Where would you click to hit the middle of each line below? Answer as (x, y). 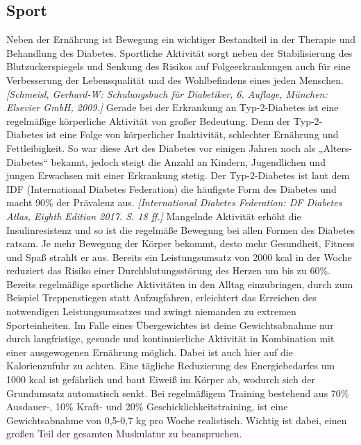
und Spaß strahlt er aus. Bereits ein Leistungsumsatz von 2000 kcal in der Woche (179, 257)
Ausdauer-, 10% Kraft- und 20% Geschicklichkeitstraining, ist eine (147, 406)
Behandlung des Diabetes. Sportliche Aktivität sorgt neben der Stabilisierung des (179, 52)
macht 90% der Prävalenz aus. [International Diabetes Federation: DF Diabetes (174, 202)
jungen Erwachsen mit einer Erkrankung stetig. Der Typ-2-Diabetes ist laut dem (178, 175)
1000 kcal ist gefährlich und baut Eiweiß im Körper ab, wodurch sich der (161, 379)
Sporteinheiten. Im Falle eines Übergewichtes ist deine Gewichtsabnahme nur (170, 325)
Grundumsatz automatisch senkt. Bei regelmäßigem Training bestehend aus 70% (178, 393)
